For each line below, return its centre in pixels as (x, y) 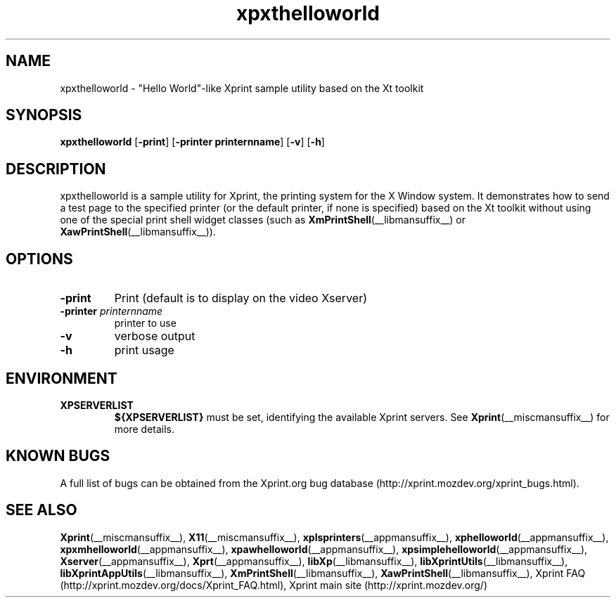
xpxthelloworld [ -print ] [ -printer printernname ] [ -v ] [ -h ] (192, 142)
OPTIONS (39, 259)
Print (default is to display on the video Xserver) (240, 298)
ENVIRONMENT (62, 378)
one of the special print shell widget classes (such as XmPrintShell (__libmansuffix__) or (263, 220)
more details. (145, 429)
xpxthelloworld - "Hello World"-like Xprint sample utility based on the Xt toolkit (242, 88)
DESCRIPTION (56, 169)
